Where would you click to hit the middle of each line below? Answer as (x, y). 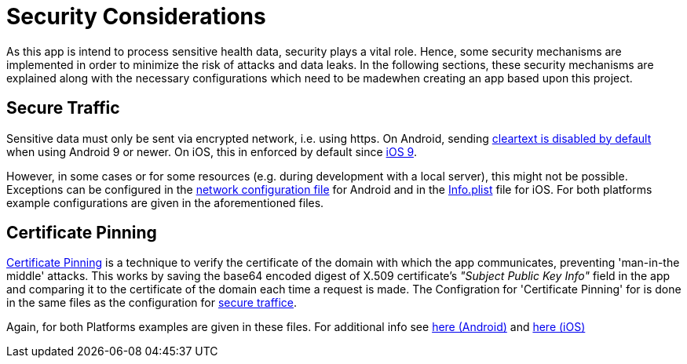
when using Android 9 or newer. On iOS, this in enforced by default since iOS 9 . (212, 151)
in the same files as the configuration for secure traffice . (152, 303)
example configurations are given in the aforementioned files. (165, 202)
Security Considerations (136, 16)
